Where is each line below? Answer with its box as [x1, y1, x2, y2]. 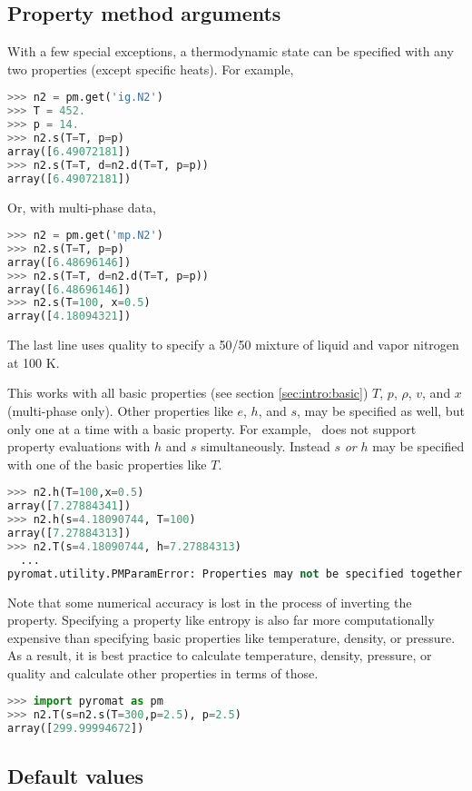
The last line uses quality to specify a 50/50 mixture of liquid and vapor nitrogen [7, 335, 459, 354]
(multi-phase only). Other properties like [7, 401, 233, 420]
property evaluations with [7, 437, 151, 456]
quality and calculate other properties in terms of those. [7, 663, 319, 682]
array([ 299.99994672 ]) [7, 722, 144, 736]
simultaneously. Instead [201, 437, 330, 456]
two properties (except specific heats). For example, [7, 59, 294, 78]
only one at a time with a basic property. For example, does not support [7, 419, 417, 438]
